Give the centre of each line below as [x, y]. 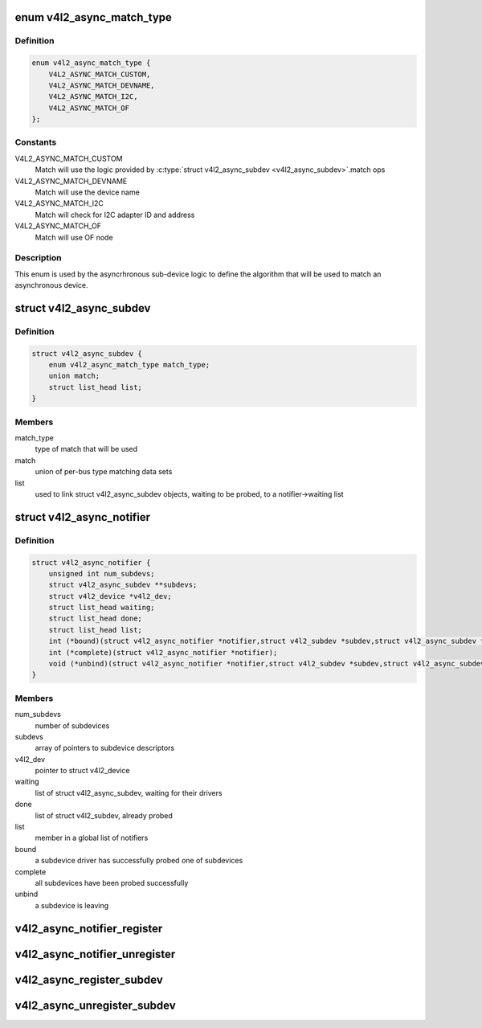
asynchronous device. [51, 285]
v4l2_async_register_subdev [89, 979]
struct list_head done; [95, 618]
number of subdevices [72, 725]
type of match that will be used [86, 449]
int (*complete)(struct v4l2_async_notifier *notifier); [163, 652]
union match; [74, 376]
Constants [36, 142]
